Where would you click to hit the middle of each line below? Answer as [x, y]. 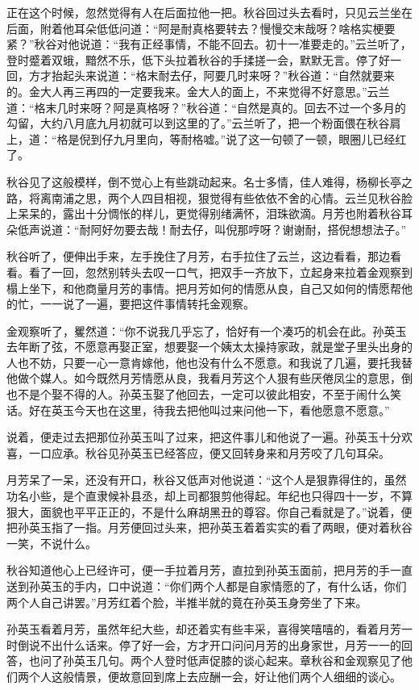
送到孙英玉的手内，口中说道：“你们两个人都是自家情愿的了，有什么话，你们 [207, 586]
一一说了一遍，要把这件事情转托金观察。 [147, 304]
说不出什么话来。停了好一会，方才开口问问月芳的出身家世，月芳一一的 [215, 644]
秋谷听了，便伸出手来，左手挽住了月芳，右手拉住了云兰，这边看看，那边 [198, 256]
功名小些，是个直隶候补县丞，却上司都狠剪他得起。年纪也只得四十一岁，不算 [209, 496]
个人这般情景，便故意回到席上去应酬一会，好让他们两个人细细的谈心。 [215, 676]
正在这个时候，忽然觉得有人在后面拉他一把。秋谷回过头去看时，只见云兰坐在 [209, 12]
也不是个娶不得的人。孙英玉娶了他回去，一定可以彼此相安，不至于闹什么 [198, 394]
